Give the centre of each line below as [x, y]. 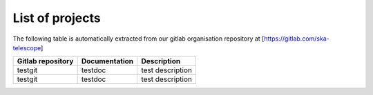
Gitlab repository [45, 61]
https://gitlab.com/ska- [296, 39]
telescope [27, 47]
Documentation [107, 61]
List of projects [57, 18]
